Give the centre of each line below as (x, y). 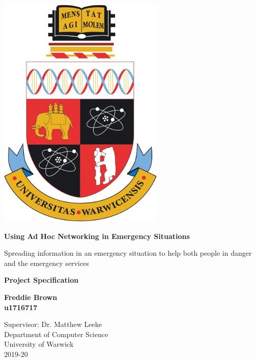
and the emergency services (47, 263)
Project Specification (41, 280)
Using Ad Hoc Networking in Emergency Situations (97, 236)
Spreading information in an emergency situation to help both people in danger (128, 253)
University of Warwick (39, 344)
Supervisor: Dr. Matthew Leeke (53, 324)
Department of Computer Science (56, 334)
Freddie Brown (31, 297)
